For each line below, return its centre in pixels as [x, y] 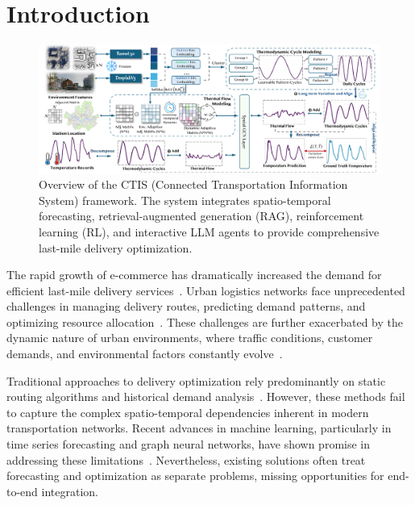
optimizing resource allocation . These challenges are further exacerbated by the [205, 321]
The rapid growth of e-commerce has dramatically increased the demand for [194, 275]
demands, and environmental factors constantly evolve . [145, 354]
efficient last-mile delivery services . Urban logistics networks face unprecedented [206, 290]
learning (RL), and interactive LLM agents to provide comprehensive [209, 231]
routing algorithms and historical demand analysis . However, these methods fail [206, 396]
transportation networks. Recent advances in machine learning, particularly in [199, 428]
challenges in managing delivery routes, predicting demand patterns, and [186, 306]
